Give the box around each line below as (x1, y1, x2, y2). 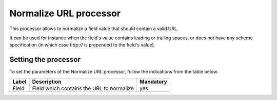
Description (32, 78, 62, 85)
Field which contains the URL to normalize (32, 85, 134, 92)
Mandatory (139, 78, 167, 85)
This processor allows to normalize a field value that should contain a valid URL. (9, 26, 179, 32)
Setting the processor (9, 55, 81, 64)
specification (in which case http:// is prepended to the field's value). (9, 42, 155, 48)
